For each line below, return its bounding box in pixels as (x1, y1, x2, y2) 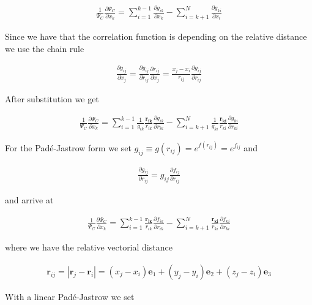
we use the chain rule (5, 42, 84, 55)
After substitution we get (5, 92, 99, 105)
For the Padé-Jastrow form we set (5, 141, 132, 154)
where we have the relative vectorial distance (5, 241, 173, 254)
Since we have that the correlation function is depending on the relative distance (5, 30, 307, 43)
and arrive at (5, 193, 54, 206)
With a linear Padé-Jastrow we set (5, 290, 135, 303)
